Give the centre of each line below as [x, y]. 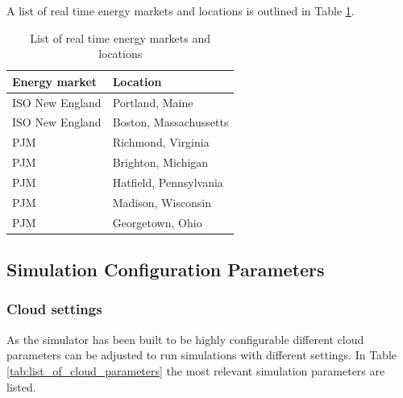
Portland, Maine [153, 102]
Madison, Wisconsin [162, 202]
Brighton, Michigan [160, 162]
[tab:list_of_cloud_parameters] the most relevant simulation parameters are [196, 370]
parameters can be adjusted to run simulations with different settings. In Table [202, 355]
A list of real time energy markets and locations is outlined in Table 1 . [181, 10]
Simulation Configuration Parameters [166, 269]
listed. [21, 386]
